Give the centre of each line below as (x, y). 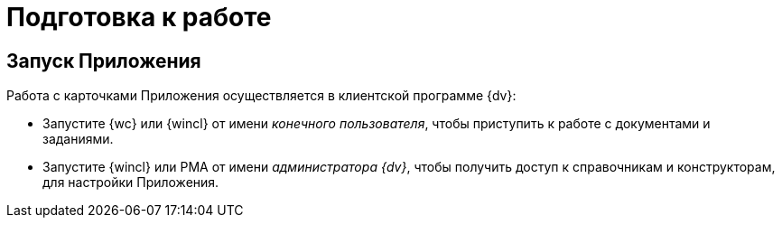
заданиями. (78, 139)
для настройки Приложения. (131, 183)
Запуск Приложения (104, 61)
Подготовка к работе (139, 17)
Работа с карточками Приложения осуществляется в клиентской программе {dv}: (261, 96)
